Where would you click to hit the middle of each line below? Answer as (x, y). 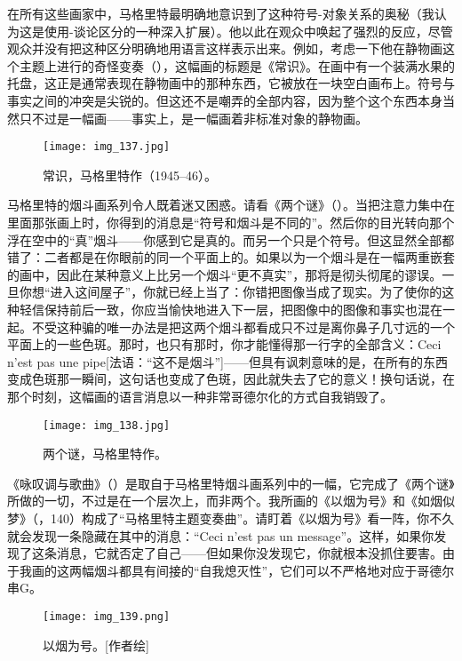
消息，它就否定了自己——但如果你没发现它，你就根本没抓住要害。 (249, 553)
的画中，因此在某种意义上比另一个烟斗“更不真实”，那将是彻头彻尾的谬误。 (225, 274)
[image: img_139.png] (107, 616)
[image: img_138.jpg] (107, 425)
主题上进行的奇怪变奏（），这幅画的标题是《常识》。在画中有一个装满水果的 (237, 65)
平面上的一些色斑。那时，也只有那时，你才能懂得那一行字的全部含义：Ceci (224, 344)
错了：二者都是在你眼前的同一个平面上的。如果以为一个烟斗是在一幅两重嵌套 (231, 257)
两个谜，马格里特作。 (105, 454)
